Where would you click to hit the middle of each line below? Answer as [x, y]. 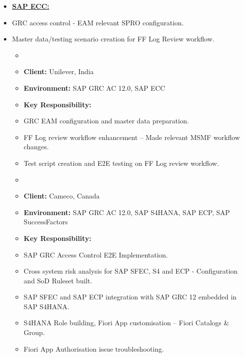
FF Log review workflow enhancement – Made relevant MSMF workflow [132, 137]
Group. [34, 332]
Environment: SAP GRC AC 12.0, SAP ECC [94, 88]
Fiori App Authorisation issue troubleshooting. [94, 348]
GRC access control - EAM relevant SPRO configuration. [98, 22]
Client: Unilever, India [59, 71]
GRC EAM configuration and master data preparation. [106, 121]
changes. [36, 147]
